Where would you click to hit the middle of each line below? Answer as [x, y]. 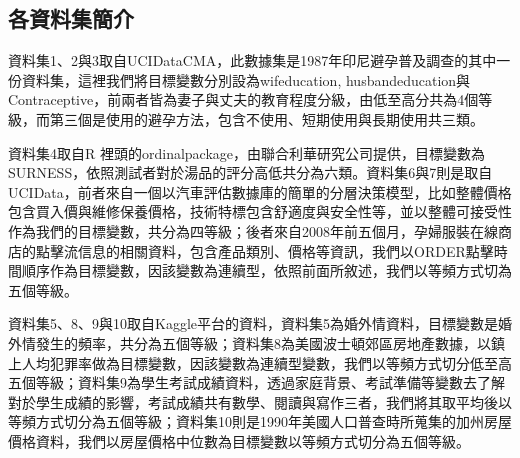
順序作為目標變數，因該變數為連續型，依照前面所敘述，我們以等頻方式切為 [266, 270]
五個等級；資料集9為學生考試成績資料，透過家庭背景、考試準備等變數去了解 [256, 382]
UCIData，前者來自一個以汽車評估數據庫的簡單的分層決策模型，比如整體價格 [260, 191]
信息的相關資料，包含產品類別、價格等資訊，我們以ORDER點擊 [285, 250]
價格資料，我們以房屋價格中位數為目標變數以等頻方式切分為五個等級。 [239, 440]
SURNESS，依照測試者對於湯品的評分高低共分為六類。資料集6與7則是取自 [250, 172]
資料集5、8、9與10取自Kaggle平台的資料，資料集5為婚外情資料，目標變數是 [253, 323]
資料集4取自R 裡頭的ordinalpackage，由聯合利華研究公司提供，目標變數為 [247, 152]
